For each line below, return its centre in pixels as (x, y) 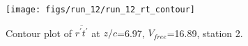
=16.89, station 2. (205, 33)
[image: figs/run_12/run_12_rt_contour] (101, 10)
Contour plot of (39, 33)
